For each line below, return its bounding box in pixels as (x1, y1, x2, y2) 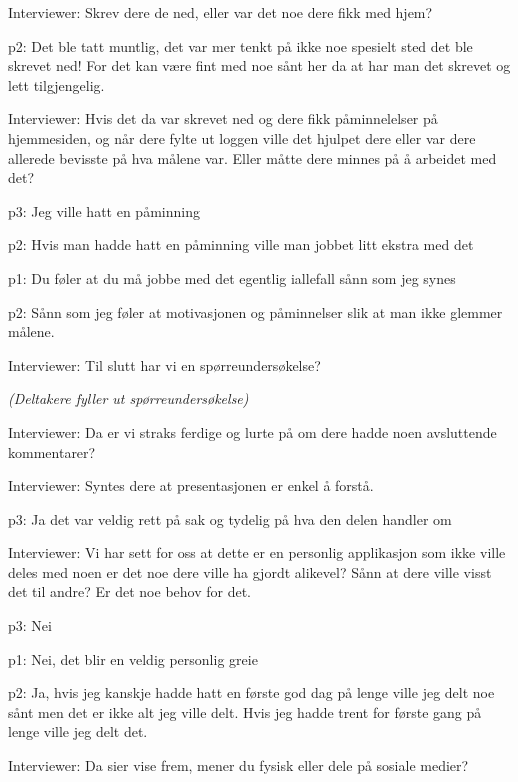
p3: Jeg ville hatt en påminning (8, 200, 200, 221)
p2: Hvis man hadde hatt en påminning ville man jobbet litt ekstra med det (8, 234, 474, 255)
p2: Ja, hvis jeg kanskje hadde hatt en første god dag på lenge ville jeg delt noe (8, 682, 495, 703)
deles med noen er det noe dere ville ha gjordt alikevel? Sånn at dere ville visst (8, 561, 492, 582)
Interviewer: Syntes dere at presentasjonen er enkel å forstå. (8, 475, 374, 496)
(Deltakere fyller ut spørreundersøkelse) (8, 388, 249, 409)
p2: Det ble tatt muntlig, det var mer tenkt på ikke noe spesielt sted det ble (8, 35, 473, 56)
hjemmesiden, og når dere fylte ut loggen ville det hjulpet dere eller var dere (8, 127, 476, 148)
